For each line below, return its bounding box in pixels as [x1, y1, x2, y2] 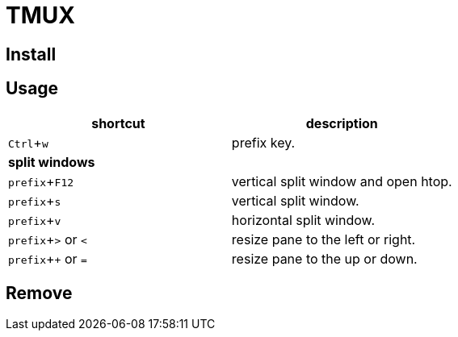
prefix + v [8, 211, 61, 228]
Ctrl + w [8, 134, 48, 151]
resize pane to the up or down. [231, 250, 418, 267]
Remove [6, 283, 73, 304]
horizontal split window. [231, 211, 376, 228]
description [305, 114, 378, 131]
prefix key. [231, 134, 296, 151]
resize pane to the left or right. [231, 231, 416, 248]
